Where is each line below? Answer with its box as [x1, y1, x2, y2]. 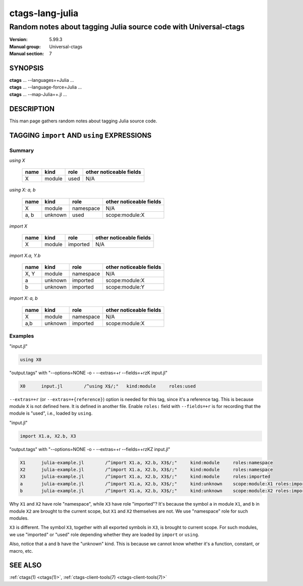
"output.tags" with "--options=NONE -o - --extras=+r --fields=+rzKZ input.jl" [9, 446, 171, 452]
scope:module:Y [106, 284, 145, 291]
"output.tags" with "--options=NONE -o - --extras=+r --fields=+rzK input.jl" [9, 370, 168, 376]
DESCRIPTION [9, 104, 55, 113]
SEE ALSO [9, 561, 42, 570]
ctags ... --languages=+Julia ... [9, 77, 74, 83]
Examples [9, 333, 34, 340]
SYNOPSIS [9, 64, 44, 72]
